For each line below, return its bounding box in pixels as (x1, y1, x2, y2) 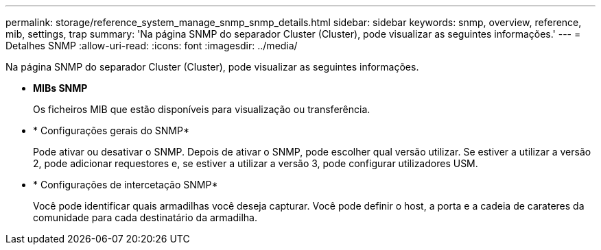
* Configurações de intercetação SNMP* (33, 179, 218, 190)
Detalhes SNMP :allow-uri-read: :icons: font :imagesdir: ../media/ (5, 40, 298, 51)
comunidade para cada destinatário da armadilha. (33, 212, 257, 223)
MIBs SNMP (33, 82, 88, 94)
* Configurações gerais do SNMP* (33, 125, 189, 136)
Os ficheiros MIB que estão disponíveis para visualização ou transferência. (33, 103, 370, 115)
